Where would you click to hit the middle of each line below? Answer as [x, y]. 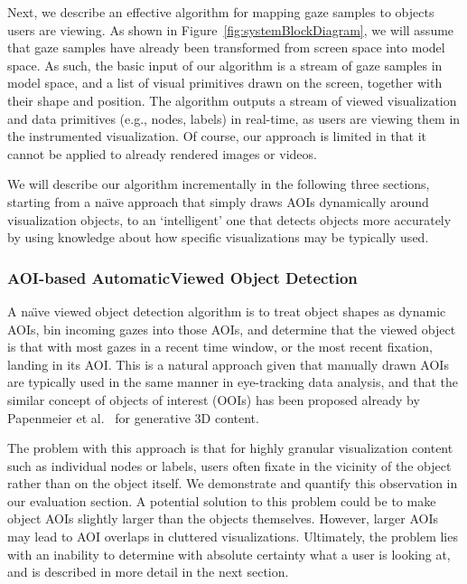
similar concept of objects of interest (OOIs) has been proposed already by [214, 399]
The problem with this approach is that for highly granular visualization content [230, 448]
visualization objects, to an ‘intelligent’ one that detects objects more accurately [229, 219]
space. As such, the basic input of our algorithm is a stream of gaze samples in [225, 65]
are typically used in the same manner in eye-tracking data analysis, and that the [233, 382]
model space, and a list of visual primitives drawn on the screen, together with [225, 83]
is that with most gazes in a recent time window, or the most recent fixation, [220, 347]
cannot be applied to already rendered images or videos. [162, 153]
